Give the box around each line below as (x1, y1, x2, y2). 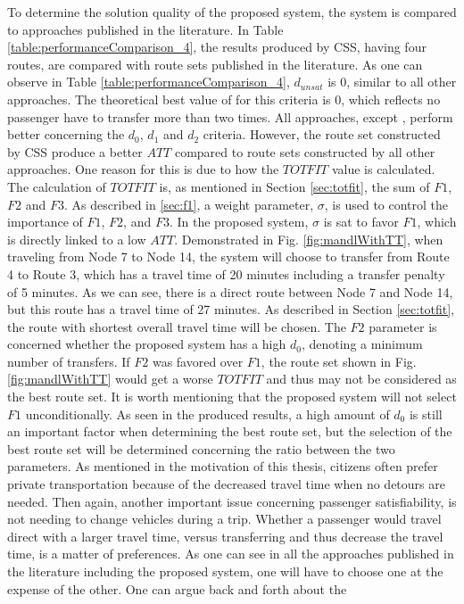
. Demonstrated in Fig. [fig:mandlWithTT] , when (174, 229, 443, 248)
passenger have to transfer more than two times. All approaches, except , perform (7, 107, 453, 126)
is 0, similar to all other (327, 72, 457, 91)
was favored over (152, 352, 244, 370)
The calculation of (7, 177, 106, 195)
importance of (7, 212, 83, 231)
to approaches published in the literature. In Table (7, 20, 284, 38)
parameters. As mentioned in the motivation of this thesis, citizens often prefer (7, 457, 438, 476)
